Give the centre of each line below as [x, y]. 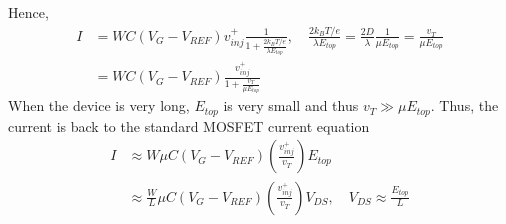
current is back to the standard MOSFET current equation [189, 125]
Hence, [28, 12]
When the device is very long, [99, 105]
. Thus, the [464, 105]
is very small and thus [291, 105]
